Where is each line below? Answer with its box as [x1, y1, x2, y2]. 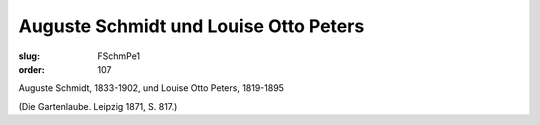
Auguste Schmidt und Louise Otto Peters [18, 15, 365, 37]
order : [18, 63, 45, 75]
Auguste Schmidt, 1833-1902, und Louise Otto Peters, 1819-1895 [18, 82, 285, 94]
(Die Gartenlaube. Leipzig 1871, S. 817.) [18, 100, 178, 112]
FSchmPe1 [97, 50, 141, 62]
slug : [18, 50, 40, 62]
